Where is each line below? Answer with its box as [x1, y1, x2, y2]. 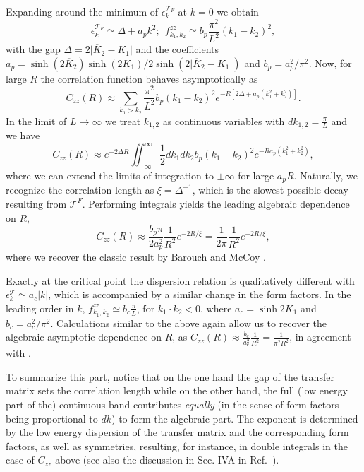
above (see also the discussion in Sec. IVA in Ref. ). [55, 452, 279, 467]
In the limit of [6, 113, 67, 128]
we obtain [217, 4, 259, 18]
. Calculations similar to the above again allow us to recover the [50, 315, 327, 330]
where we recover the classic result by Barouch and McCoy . [6, 249, 266, 264]
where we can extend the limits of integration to [6, 167, 214, 182]
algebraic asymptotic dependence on [6, 329, 162, 344]
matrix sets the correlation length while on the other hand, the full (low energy [6, 383, 348, 398]
